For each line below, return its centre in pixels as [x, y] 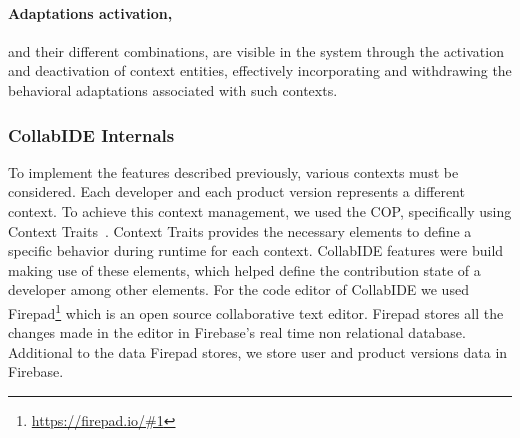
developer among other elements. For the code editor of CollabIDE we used [238, 289]
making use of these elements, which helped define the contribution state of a [244, 269]
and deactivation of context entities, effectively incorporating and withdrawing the [260, 70]
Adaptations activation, [90, 12]
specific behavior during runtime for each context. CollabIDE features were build [256, 250]
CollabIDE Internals [91, 134]
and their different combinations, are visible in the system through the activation [256, 50]
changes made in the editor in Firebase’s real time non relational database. [237, 332]
